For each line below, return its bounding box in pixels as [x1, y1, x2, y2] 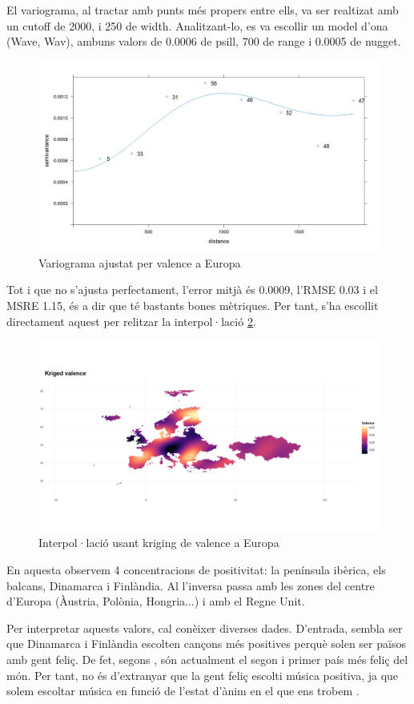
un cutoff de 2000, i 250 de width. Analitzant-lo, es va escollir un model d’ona [6, 17, 388, 34]
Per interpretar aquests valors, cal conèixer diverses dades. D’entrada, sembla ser [6, 619, 403, 636]
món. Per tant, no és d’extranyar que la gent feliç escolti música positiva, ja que [6, 666, 399, 683]
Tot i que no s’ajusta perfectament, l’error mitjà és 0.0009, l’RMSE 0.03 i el [6, 281, 378, 298]
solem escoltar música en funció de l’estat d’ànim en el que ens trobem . [6, 682, 360, 699]
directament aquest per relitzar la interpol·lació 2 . [6, 312, 256, 329]
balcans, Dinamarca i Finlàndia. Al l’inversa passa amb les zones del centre [6, 577, 375, 593]
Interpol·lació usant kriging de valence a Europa [38, 534, 279, 551]
